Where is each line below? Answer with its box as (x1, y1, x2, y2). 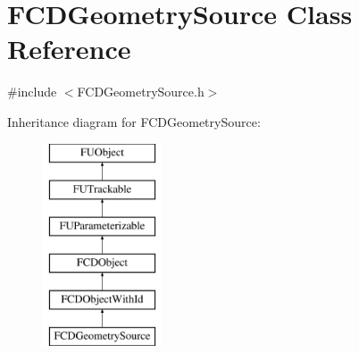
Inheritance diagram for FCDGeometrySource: (7, 112, 261, 130)
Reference (7, 30, 131, 67)
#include (7, 82, 57, 101)
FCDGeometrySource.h (77, 82, 205, 101)
